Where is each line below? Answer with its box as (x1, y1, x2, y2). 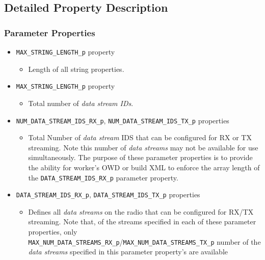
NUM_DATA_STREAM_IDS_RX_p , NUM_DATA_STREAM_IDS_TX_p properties (16, 115, 229, 125)
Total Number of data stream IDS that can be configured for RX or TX (28, 132, 252, 143)
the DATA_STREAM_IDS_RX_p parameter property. (28, 172, 178, 183)
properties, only (28, 226, 77, 237)
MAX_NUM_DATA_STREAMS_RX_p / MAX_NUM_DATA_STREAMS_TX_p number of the (28, 236, 261, 247)
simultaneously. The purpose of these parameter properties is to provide (28, 152, 253, 163)
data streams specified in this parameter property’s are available (28, 246, 228, 257)
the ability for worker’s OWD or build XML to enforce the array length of (28, 162, 260, 172)
